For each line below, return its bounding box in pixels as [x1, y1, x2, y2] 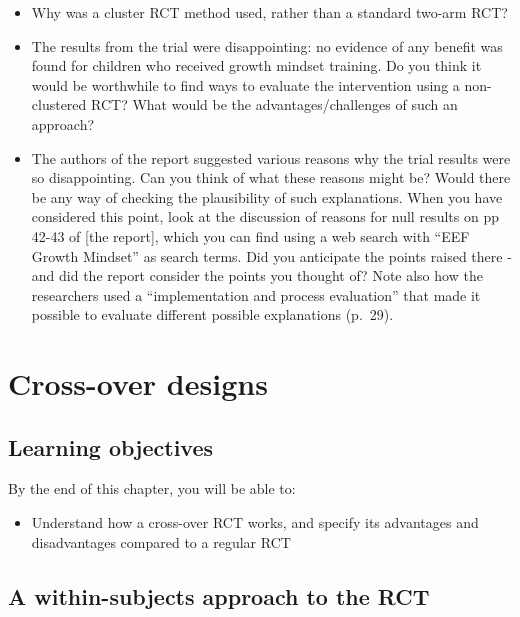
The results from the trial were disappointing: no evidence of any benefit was [31, 35, 503, 56]
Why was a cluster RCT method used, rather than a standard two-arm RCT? [31, 2, 508, 22]
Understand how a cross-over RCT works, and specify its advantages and [31, 512, 479, 533]
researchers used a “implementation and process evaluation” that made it [31, 284, 481, 305]
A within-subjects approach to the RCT [8, 580, 430, 611]
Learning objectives [8, 431, 214, 462]
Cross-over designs [8, 363, 268, 404]
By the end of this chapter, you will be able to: [8, 478, 296, 499]
